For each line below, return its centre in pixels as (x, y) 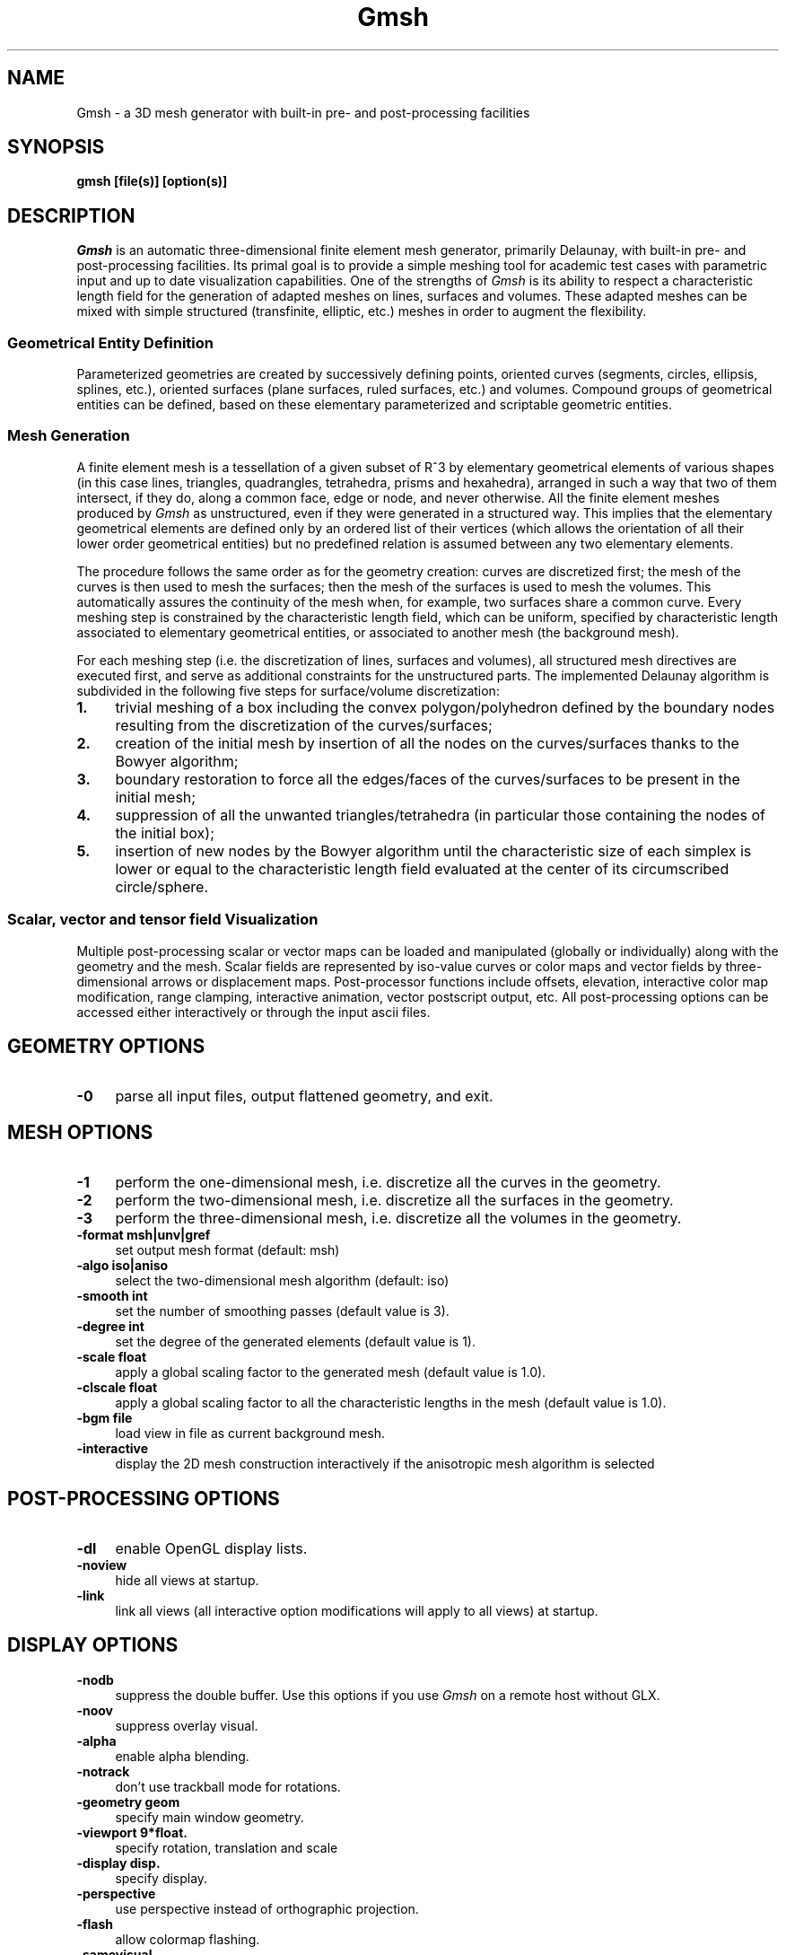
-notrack (103, 1771)
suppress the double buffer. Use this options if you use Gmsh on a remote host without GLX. (388, 1695)
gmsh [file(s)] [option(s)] (152, 181)
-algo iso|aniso (122, 1266)
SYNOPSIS (56, 147)
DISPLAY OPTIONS (93, 1645)
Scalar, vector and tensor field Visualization (163, 920)
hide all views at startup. (187, 1581)
